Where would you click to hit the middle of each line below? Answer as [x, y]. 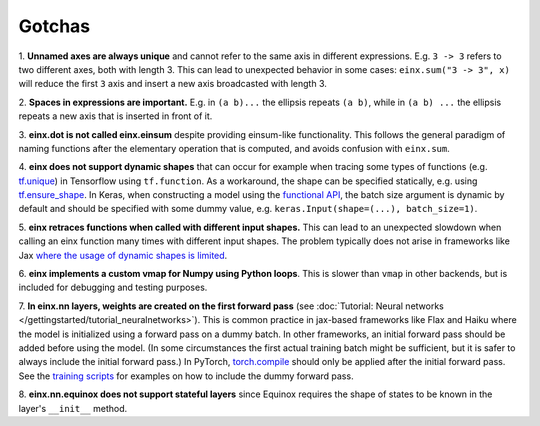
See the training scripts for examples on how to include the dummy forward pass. [186, 376]
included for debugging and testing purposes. [113, 287]
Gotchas [54, 26]
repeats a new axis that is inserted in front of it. [115, 116]
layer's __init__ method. [73, 408]
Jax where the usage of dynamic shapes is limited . [123, 255]
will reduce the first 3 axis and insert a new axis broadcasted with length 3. [172, 84]
